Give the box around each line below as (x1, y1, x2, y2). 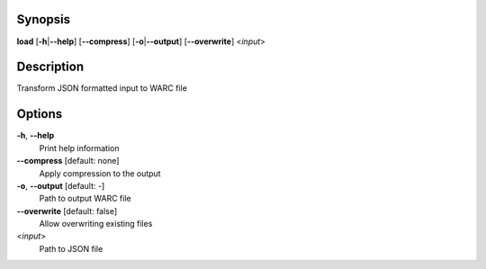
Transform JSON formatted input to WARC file (16, 83, 188, 94)
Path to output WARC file (39, 193, 131, 204)
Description (16, 59, 85, 75)
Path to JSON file (39, 243, 103, 254)
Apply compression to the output (39, 167, 161, 179)
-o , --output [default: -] (16, 180, 105, 191)
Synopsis (16, 12, 71, 27)
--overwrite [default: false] (16, 205, 118, 216)
